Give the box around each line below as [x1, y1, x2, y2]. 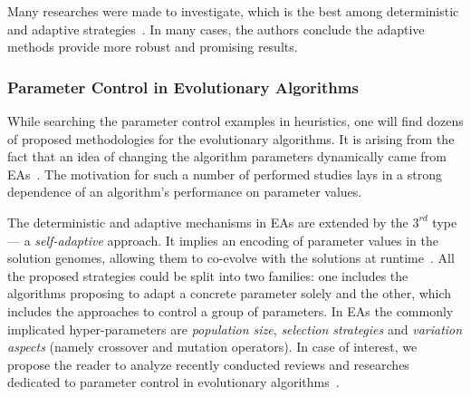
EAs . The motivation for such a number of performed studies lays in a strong [7, 164, 442, 183]
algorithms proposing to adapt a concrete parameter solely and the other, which [7, 284, 452, 303]
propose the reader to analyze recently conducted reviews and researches [7, 354, 409, 373]
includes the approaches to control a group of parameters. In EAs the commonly [7, 301, 454, 320]
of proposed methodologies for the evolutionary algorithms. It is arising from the [7, 129, 455, 148]
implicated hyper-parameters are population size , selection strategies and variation [7, 319, 463, 338]
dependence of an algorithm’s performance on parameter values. [7, 182, 362, 201]
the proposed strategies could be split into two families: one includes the [7, 266, 409, 285]
